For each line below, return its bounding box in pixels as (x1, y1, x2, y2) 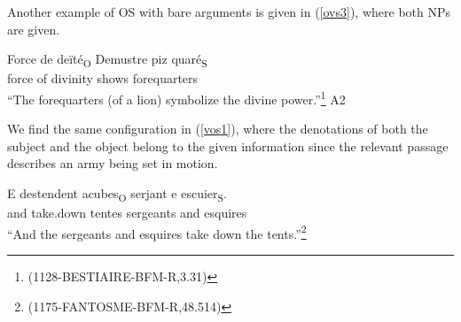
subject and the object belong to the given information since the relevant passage (7, 136, 449, 155)
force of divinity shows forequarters (7, 69, 199, 88)
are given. (7, 19, 60, 38)
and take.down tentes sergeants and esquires (7, 203, 247, 222)
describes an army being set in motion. (7, 154, 218, 172)
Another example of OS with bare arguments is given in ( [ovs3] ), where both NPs (7, 3, 451, 20)
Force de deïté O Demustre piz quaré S (7, 50, 207, 70)
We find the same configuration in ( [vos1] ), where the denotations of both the (7, 119, 428, 138)
